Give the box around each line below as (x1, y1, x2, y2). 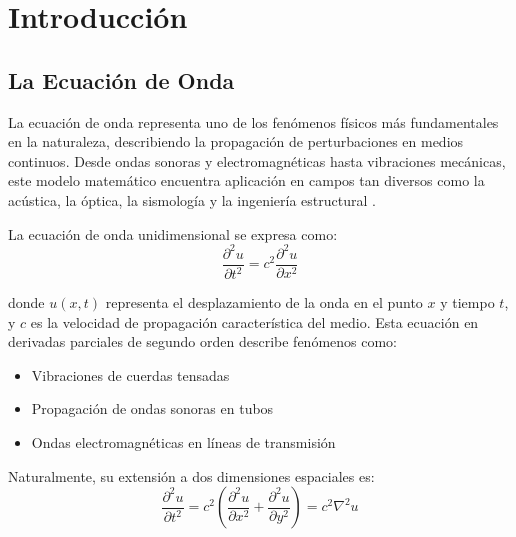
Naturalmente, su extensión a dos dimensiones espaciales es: (8, 465, 375, 486)
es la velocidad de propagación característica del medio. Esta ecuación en (30, 311, 479, 332)
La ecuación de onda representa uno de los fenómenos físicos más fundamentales (8, 111, 499, 132)
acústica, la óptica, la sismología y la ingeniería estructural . (8, 189, 376, 210)
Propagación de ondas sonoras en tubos (31, 398, 274, 419)
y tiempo (440, 292, 495, 313)
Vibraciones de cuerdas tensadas (31, 364, 230, 385)
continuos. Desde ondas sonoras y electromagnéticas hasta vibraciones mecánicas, (8, 150, 506, 171)
